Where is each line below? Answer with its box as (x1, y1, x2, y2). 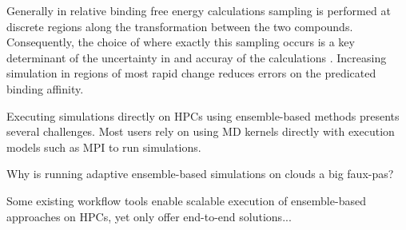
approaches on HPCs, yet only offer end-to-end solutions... (6, 208, 292, 224)
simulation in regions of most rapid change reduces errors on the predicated (6, 65, 376, 81)
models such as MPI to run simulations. (6, 138, 201, 155)
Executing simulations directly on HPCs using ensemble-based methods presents (6, 107, 400, 124)
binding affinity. (6, 80, 84, 97)
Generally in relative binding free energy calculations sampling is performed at (6, 2, 391, 18)
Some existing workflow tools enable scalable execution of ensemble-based (6, 192, 366, 208)
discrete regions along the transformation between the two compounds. (6, 18, 353, 34)
